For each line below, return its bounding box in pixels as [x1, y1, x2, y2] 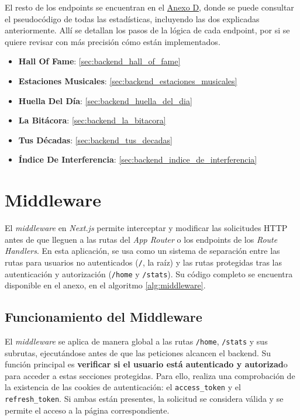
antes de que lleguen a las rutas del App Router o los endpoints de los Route [5, 233, 278, 245]
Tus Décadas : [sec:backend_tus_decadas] [18, 133, 173, 146]
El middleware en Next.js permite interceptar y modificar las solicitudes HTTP [5, 222, 288, 234]
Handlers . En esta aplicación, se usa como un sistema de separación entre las [5, 245, 280, 257]
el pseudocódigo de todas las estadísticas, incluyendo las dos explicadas [5, 12, 260, 25]
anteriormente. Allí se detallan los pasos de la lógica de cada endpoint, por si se [5, 24, 290, 36]
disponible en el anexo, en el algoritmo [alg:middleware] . [5, 279, 206, 291]
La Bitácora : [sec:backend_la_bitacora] [18, 114, 166, 126]
